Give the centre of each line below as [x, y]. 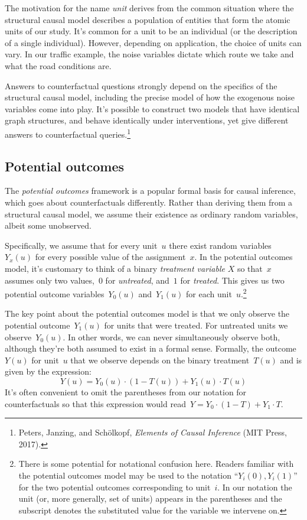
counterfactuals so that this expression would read [95, 403]
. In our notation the [255, 487]
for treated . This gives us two [232, 280]
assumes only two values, [50, 280]
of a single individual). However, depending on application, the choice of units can [153, 42]
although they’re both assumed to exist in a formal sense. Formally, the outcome [151, 348]
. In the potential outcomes [244, 257]
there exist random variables [220, 245]
